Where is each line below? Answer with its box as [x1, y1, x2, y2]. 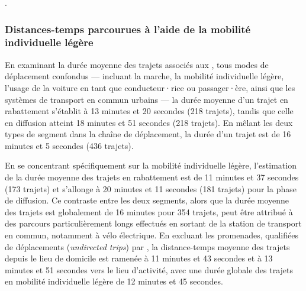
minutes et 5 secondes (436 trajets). [5, 139, 134, 151]
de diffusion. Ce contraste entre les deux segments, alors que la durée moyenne [5, 194, 289, 206]
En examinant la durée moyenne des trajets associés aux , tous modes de [5, 58, 269, 70]
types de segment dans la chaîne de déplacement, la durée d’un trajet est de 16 [5, 128, 291, 140]
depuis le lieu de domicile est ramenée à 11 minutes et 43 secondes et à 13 [5, 252, 273, 264]
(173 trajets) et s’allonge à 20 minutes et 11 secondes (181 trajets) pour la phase [5, 182, 297, 195]
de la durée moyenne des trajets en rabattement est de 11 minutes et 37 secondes [5, 171, 299, 183]
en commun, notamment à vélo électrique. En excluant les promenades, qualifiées [5, 229, 298, 241]
